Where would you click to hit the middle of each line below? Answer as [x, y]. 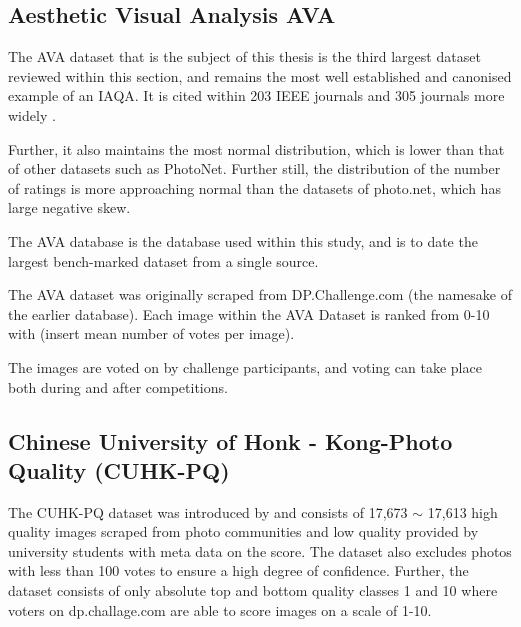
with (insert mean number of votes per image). [151, 333]
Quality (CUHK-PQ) [119, 469]
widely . [32, 114]
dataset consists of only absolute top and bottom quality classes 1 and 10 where [253, 590]
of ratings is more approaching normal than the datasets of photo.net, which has [254, 187]
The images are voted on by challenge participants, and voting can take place [245, 366]
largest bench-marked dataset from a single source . [163, 260]
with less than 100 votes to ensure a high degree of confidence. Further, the [238, 570]
